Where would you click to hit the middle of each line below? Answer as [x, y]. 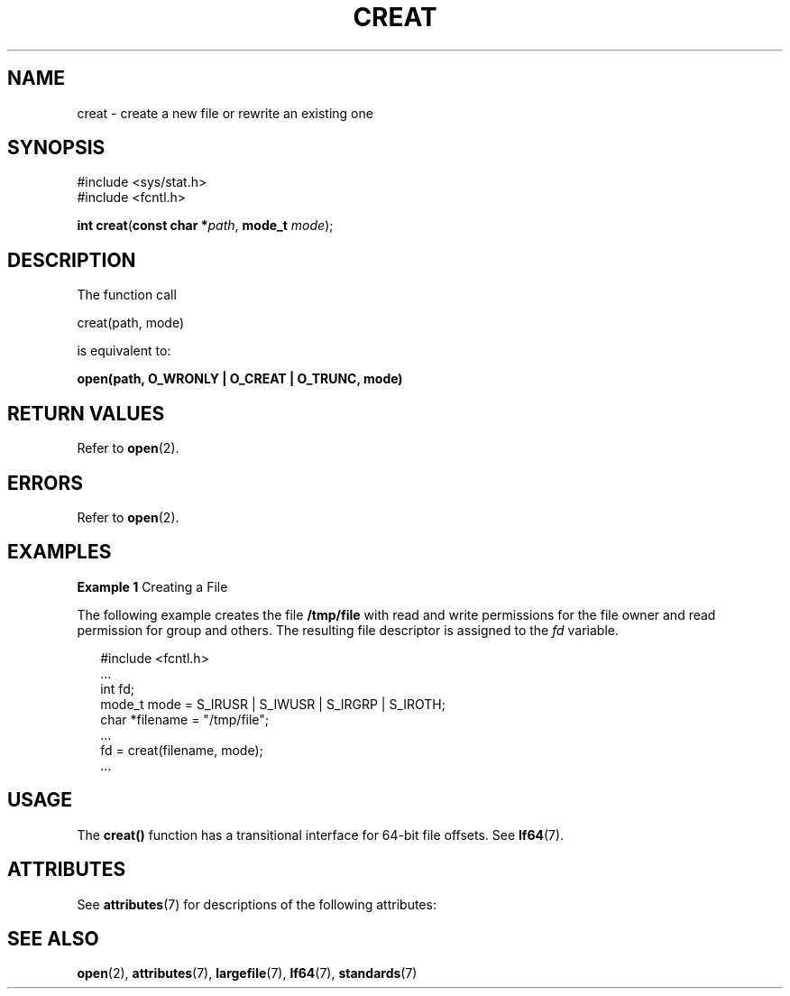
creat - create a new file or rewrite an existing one [225, 113]
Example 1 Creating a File [152, 586]
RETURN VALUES [86, 413]
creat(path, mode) [131, 323]
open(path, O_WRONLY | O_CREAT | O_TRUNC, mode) [240, 379]
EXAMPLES [60, 552]
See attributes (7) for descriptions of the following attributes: [257, 904]
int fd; [117, 688]
